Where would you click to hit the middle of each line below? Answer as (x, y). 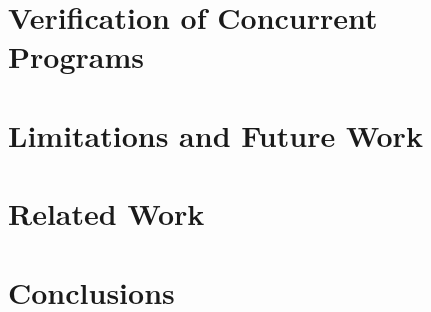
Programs (76, 56)
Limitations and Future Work (215, 134)
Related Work (106, 213)
